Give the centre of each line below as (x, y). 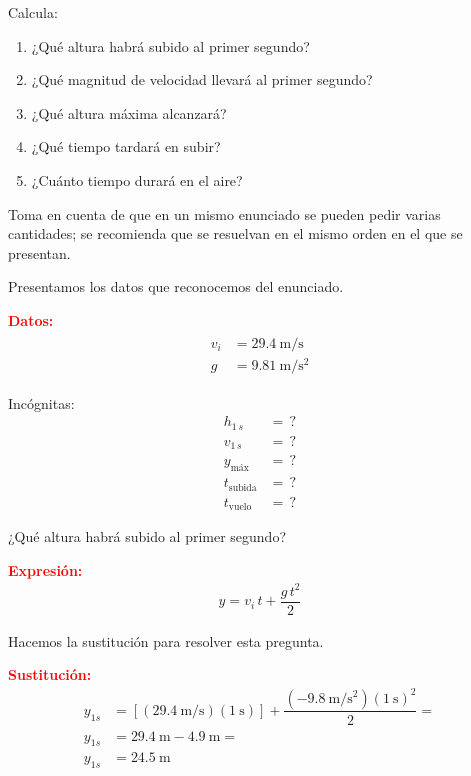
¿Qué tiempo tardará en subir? (126, 146)
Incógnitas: (41, 402)
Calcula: (33, 12)
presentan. (39, 252)
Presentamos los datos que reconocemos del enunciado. (176, 286)
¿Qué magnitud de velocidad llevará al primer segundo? (202, 79)
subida (242, 487)
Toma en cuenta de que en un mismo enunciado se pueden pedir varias (224, 213)
